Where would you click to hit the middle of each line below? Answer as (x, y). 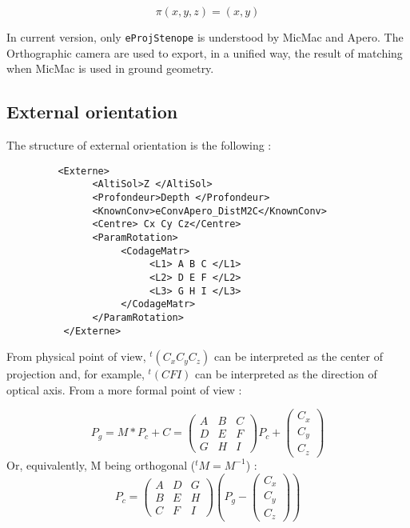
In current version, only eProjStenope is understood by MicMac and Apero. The (205, 37)
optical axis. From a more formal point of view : (124, 389)
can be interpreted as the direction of (286, 374)
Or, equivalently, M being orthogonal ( (101, 464)
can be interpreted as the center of (299, 356)
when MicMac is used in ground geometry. (110, 68)
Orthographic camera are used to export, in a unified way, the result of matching (205, 52)
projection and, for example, (76, 374)
